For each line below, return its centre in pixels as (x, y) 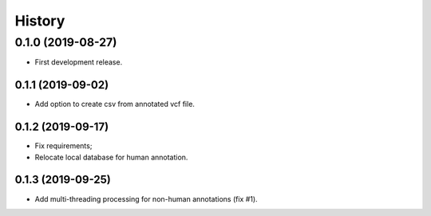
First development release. (79, 62)
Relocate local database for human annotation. (111, 157)
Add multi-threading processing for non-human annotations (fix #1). (146, 198)
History (40, 21)
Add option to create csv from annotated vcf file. (115, 104)
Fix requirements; (63, 146)
